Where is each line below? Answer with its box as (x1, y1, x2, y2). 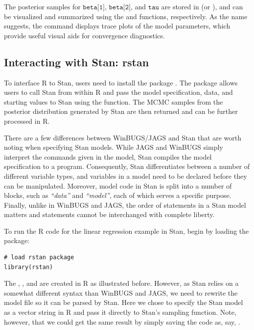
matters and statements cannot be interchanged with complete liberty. (4, 209, 215, 220)
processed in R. (4, 115, 50, 126)
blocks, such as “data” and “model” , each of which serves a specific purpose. (4, 190, 231, 200)
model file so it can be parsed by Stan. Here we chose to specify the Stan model (4, 297, 243, 307)
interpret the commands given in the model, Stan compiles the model (4, 151, 212, 162)
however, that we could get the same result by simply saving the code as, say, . (4, 316, 240, 327)
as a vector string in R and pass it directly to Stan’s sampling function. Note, (4, 307, 236, 317)
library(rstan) (4, 263, 53, 271)
